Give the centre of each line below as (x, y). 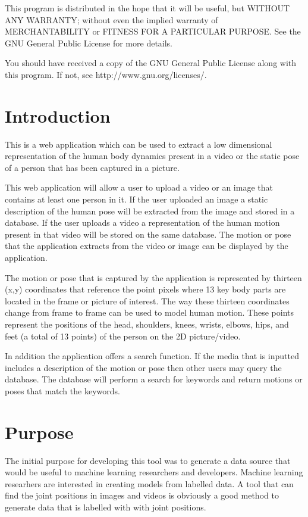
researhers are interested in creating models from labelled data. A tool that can (149, 483)
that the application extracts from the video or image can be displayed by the (147, 246)
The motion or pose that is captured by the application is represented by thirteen (153, 277)
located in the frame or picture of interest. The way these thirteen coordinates (147, 300)
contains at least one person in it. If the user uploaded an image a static (136, 199)
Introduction (58, 115)
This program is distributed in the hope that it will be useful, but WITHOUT (147, 8)
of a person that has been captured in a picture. (92, 167)
